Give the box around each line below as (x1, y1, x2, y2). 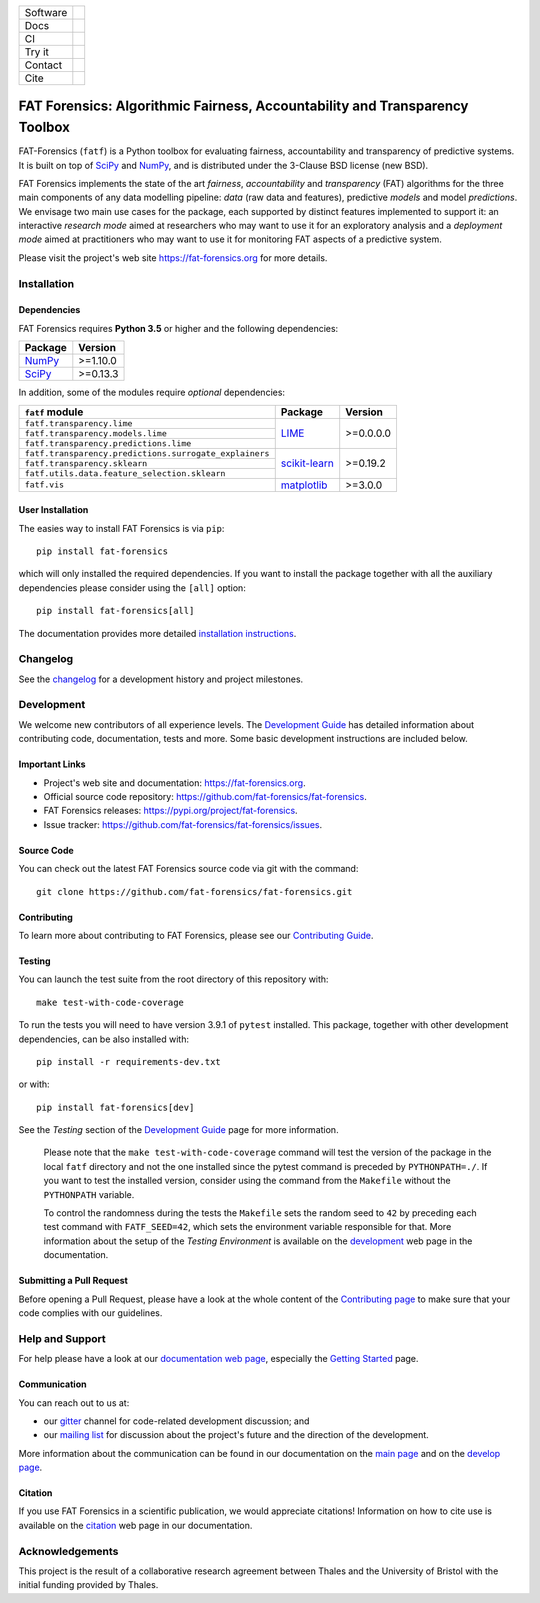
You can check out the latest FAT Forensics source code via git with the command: (18, 863, 359, 875)
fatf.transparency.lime (24, 418, 133, 429)
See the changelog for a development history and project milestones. (18, 673, 304, 685)
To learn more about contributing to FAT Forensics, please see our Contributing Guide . (18, 929, 374, 941)
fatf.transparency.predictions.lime (24, 438, 192, 449)
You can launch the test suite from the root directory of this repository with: (18, 973, 329, 985)
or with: (18, 1078, 50, 1090)
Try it (24, 45, 50, 59)
